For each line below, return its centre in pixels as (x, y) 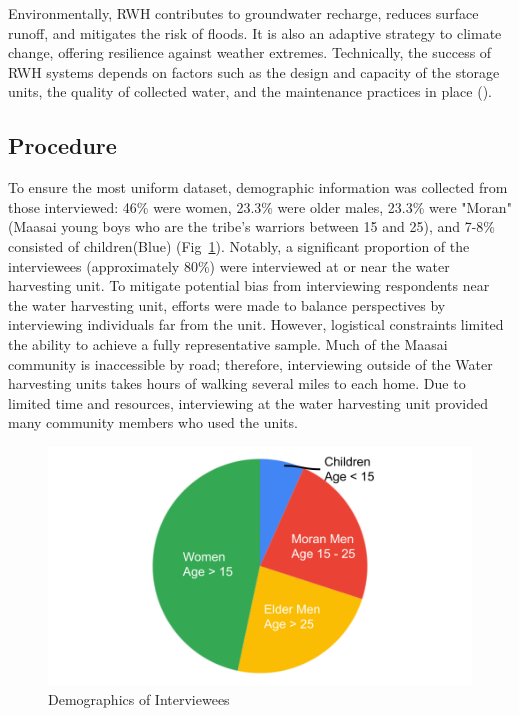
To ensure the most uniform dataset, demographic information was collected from (258, 187)
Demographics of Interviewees (139, 698)
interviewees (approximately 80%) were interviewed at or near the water (229, 265)
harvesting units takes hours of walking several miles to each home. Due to (237, 383)
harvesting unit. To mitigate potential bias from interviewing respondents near (249, 285)
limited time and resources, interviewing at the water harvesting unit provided (248, 402)
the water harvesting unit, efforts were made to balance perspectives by (227, 304)
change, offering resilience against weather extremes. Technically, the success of (250, 52)
